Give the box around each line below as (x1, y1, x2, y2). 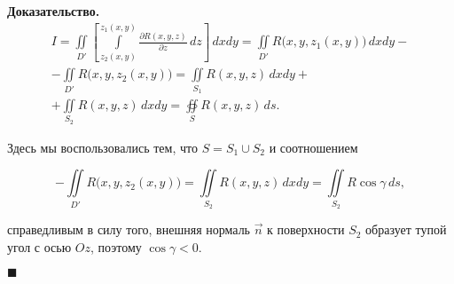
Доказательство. (7, 2, 100, 20)
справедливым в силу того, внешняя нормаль (7, 220, 251, 239)
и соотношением (269, 138, 358, 156)
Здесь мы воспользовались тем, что (7, 138, 198, 156)
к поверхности (267, 220, 345, 239)
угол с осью (7, 237, 72, 256)
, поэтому (90, 237, 142, 256)
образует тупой (365, 220, 447, 239)
